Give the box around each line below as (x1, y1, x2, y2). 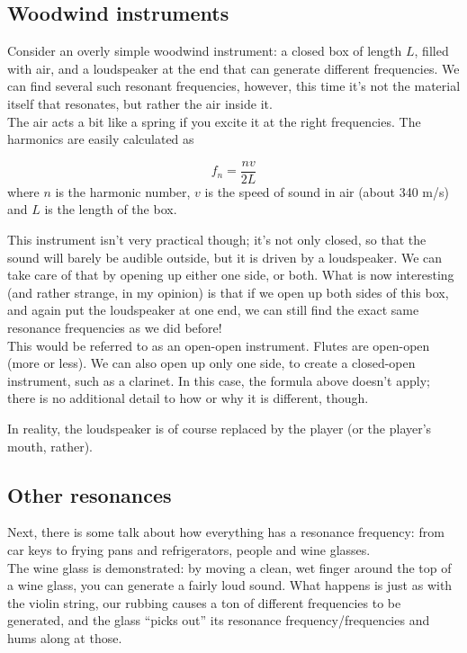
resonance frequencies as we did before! (7, 318, 222, 336)
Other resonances (7, 480, 172, 508)
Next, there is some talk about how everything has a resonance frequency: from (7, 523, 445, 541)
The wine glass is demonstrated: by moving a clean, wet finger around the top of (7, 558, 452, 577)
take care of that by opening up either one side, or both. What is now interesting (7, 265, 454, 284)
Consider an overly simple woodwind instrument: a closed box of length (7, 41, 402, 60)
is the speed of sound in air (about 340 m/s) (204, 182, 449, 201)
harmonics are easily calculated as (7, 130, 194, 148)
